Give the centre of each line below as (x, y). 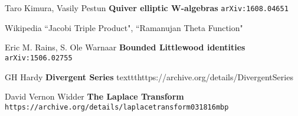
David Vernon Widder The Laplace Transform (94, 96)
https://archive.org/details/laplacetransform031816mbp (117, 107)
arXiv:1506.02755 (39, 58)
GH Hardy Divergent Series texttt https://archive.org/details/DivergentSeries (149, 76)
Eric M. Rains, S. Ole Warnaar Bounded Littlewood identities (125, 47)
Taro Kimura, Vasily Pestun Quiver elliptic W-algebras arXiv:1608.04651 (147, 8)
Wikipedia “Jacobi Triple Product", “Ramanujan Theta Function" (124, 27)
